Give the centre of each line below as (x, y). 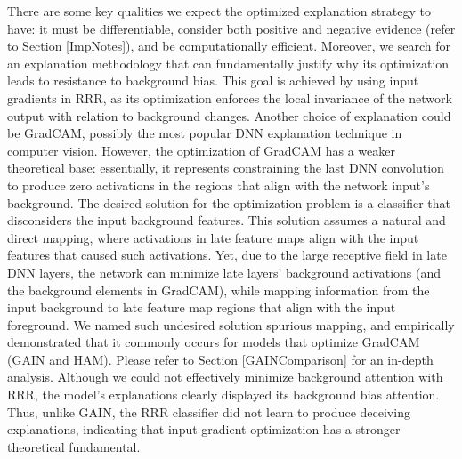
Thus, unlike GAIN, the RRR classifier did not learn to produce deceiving (209, 411)
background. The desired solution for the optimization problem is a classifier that (229, 202)
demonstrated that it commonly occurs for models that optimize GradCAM (214, 342)
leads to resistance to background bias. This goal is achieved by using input (213, 81)
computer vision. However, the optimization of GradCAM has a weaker (201, 150)
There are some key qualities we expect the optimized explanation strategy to (219, 11)
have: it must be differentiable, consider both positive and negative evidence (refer (231, 28)
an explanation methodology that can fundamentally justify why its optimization (228, 63)
